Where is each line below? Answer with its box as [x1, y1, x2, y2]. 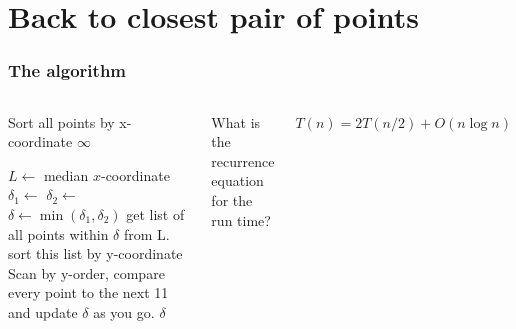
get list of [126, 203, 185, 224]
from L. [123, 223, 170, 244]
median [43, 164, 89, 185]
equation [211, 170, 264, 191]
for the [211, 189, 253, 210]
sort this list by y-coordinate [8, 243, 183, 264]
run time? [211, 209, 271, 230]
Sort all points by [8, 111, 115, 132]
